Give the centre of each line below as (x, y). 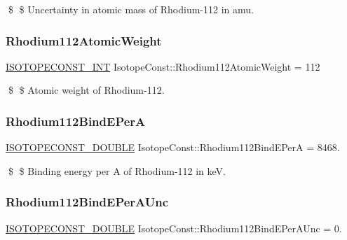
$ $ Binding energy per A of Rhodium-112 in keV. (117, 170)
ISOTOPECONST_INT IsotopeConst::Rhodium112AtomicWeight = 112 (163, 66)
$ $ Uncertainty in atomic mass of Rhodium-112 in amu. (131, 9)
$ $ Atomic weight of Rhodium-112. (86, 90)
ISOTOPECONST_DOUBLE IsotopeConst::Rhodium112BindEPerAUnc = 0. (174, 228)
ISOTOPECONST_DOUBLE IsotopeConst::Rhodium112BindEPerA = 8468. (173, 147)
